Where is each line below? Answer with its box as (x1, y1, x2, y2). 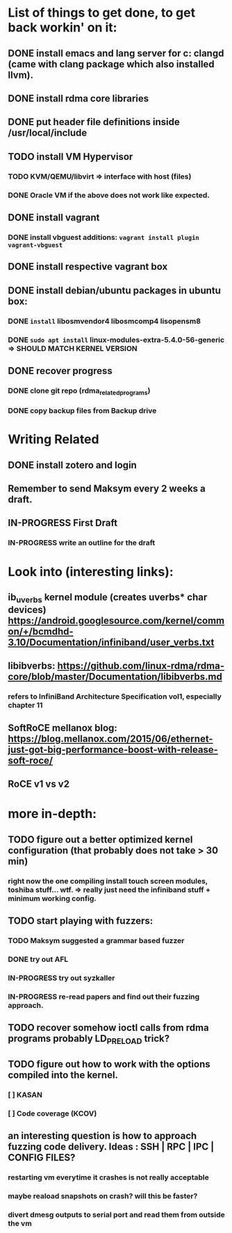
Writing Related (8, 432, 99, 448)
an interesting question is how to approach (8, 1129, 197, 1141)
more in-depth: (8, 806, 97, 822)
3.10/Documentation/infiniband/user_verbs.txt (8, 637, 215, 648)
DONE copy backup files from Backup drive (8, 406, 157, 416)
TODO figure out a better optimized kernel (8, 833, 193, 845)
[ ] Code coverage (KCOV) (8, 1109, 97, 1118)
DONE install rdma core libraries (8, 92, 149, 104)
